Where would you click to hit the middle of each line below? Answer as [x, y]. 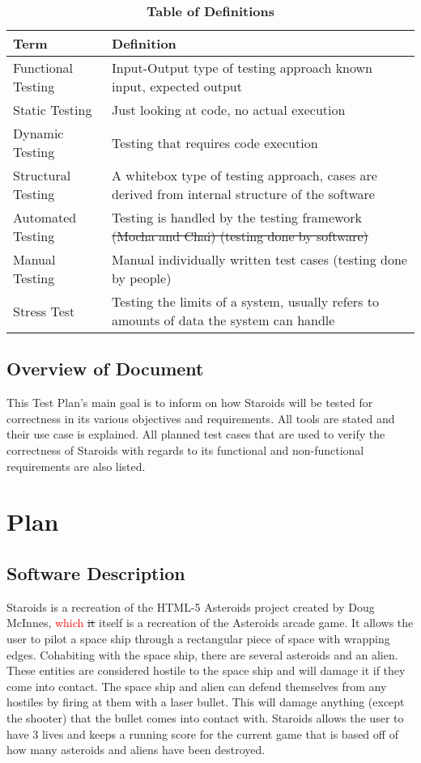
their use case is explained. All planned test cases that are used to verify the [196, 434]
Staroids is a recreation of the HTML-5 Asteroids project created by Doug [191, 606]
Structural [42, 175]
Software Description [96, 572]
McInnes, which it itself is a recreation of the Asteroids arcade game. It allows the [210, 623]
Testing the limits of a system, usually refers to [245, 301]
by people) [142, 278]
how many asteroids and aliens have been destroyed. [136, 750]
